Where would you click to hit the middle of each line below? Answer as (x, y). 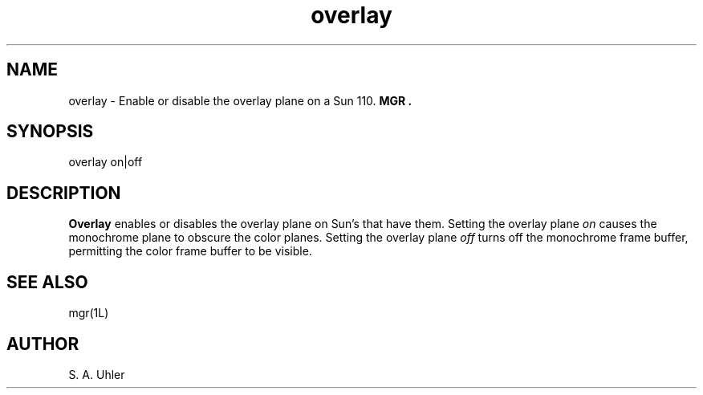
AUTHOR (43, 344)
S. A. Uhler (97, 374)
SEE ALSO (47, 282)
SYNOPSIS (50, 132)
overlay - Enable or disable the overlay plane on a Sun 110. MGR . (240, 100)
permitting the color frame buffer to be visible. (190, 251)
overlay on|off (106, 162)
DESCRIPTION (64, 193)
